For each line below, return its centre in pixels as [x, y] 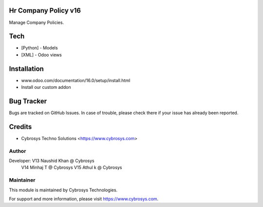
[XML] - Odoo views [41, 55]
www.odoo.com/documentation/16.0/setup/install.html [76, 80]
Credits [20, 127]
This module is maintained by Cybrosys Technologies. [63, 190]
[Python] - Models [39, 48]
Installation [26, 69]
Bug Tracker [28, 101]
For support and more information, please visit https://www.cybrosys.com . [84, 199]
